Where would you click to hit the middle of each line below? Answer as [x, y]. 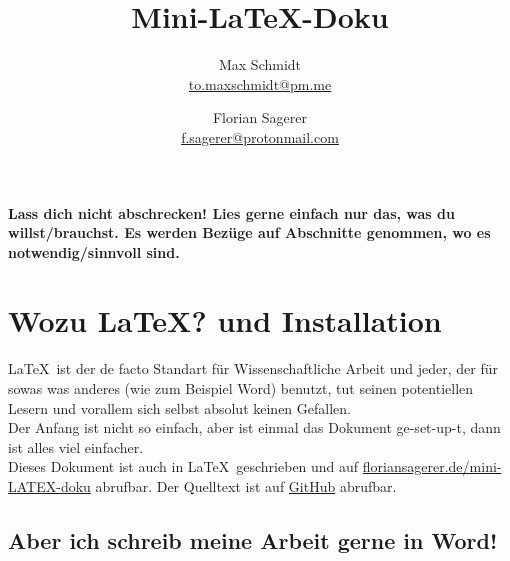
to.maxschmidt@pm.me [260, 83]
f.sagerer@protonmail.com [260, 136]
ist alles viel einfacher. [76, 446]
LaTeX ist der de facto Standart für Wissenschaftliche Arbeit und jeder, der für [253, 368]
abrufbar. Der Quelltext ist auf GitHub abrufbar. [246, 485]
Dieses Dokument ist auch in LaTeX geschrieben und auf [183, 466]
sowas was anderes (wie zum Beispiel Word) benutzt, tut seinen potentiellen [241, 388]
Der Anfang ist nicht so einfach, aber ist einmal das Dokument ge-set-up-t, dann [254, 427]
